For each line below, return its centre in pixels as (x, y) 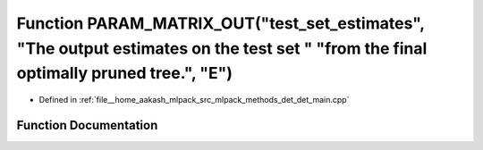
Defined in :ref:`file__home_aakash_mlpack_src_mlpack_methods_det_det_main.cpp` (194, 100)
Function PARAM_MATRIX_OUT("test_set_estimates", (220, 23)
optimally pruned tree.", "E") (124, 74)
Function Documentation (87, 125)
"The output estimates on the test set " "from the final (222, 48)
